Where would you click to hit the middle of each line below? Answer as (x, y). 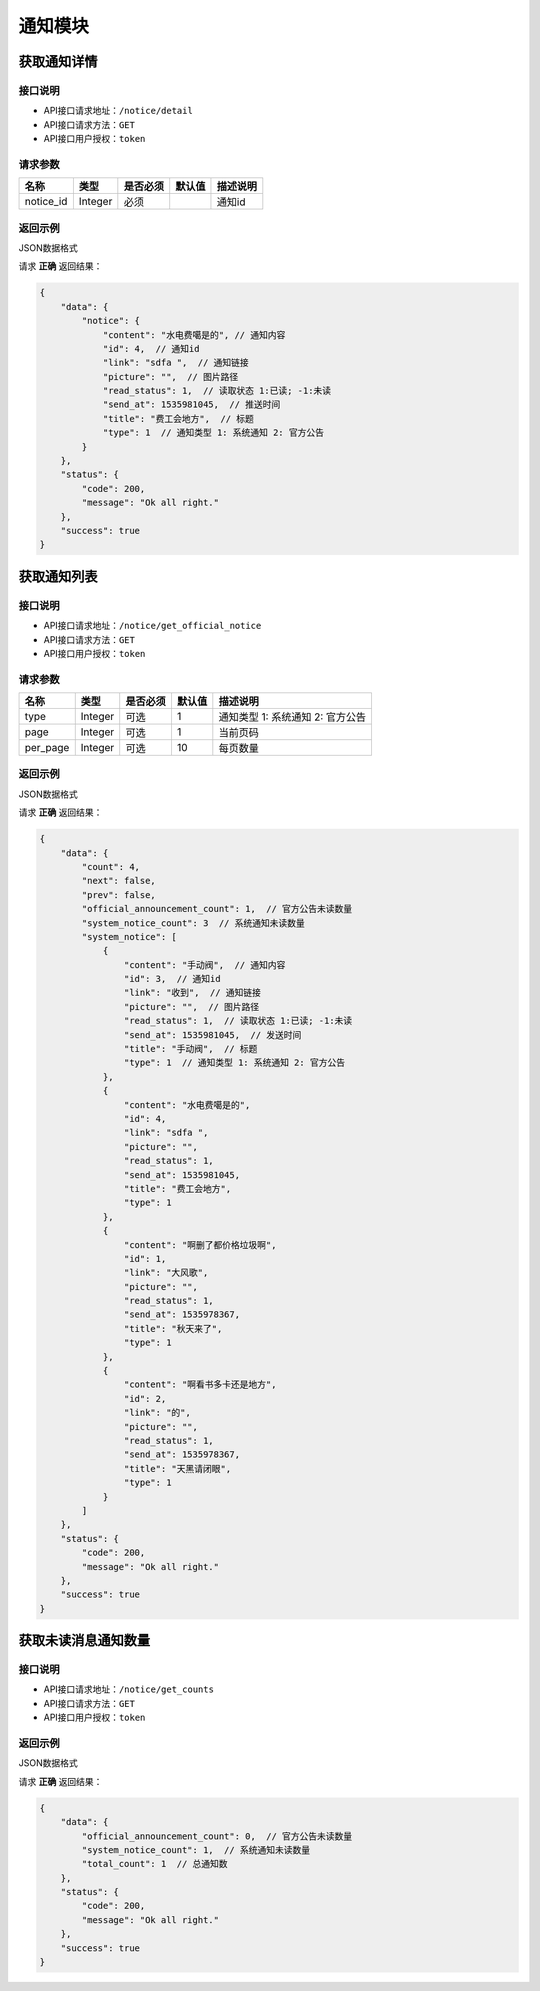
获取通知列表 (58, 576)
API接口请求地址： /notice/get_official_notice (152, 626)
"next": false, (119, 881)
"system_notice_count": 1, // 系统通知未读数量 (195, 1849)
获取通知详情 (58, 61)
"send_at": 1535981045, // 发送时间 (212, 1034)
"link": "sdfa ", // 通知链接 (175, 363)
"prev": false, (119, 894)
